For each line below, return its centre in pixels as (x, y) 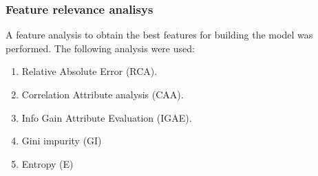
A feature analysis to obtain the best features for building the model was (159, 35)
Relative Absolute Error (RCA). (89, 71)
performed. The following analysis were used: (100, 48)
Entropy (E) (47, 163)
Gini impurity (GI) (62, 141)
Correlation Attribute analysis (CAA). (103, 94)
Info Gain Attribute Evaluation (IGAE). (107, 117)
